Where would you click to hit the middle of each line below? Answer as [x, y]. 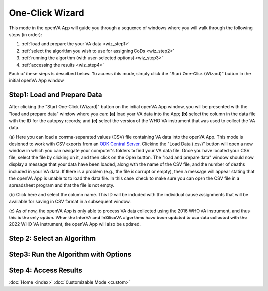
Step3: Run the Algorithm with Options [70, 255]
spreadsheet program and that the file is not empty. [62, 185]
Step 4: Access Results [46, 270]
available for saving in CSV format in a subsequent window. [70, 202]
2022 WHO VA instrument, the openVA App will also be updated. [75, 224]
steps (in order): [26, 34]
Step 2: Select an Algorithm [53, 239]
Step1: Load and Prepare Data [56, 95]
